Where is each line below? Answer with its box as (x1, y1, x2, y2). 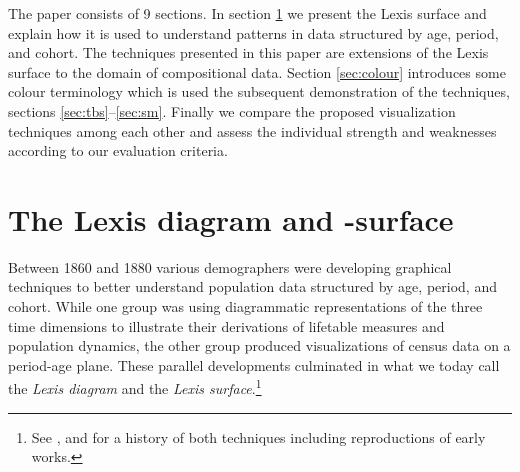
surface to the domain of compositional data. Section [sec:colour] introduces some (8, 61, 506, 82)
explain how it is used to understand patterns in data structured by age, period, (8, 22, 499, 43)
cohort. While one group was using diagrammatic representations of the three (8, 296, 483, 317)
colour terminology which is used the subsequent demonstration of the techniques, (8, 81, 510, 102)
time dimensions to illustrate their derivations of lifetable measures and (8, 315, 445, 336)
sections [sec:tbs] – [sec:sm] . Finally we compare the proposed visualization (8, 100, 456, 121)
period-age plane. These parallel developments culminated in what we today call (8, 354, 500, 375)
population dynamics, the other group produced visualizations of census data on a (8, 335, 511, 356)
